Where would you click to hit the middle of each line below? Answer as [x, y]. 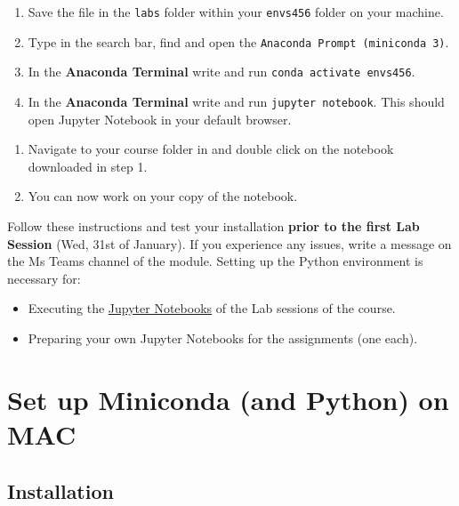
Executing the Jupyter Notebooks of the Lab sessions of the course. [212, 308]
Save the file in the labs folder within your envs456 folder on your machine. [236, 12]
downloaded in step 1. [88, 166]
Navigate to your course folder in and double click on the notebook [211, 149]
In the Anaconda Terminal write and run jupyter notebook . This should [236, 101]
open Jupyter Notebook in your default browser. [160, 119]
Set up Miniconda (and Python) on [228, 399]
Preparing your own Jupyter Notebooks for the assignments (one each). [223, 337]
